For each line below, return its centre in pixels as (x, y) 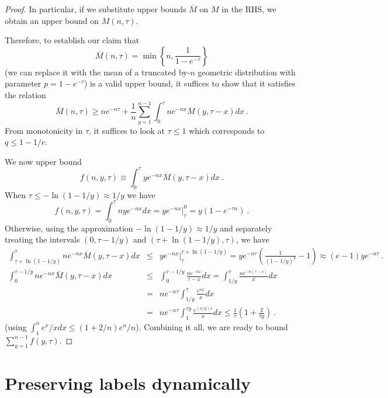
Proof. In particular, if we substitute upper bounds (96, 9)
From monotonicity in (44, 130)
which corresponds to (227, 130)
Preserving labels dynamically (128, 383)
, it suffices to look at (127, 130)
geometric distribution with (247, 72)
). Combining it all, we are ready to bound (212, 326)
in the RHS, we (249, 9)
